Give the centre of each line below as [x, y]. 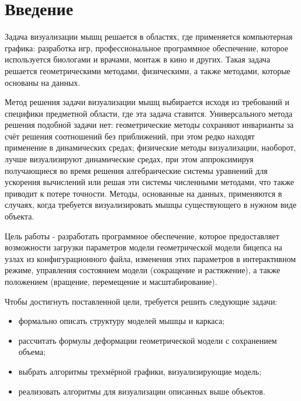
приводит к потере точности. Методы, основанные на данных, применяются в [143, 193]
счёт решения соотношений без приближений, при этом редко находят [130, 136]
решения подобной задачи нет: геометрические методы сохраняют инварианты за [149, 125]
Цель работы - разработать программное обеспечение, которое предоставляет [142, 236]
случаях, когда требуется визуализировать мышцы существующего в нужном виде [151, 205]
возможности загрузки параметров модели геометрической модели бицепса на [143, 247]
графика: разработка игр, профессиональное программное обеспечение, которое [146, 48]
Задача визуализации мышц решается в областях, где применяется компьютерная [149, 36]
